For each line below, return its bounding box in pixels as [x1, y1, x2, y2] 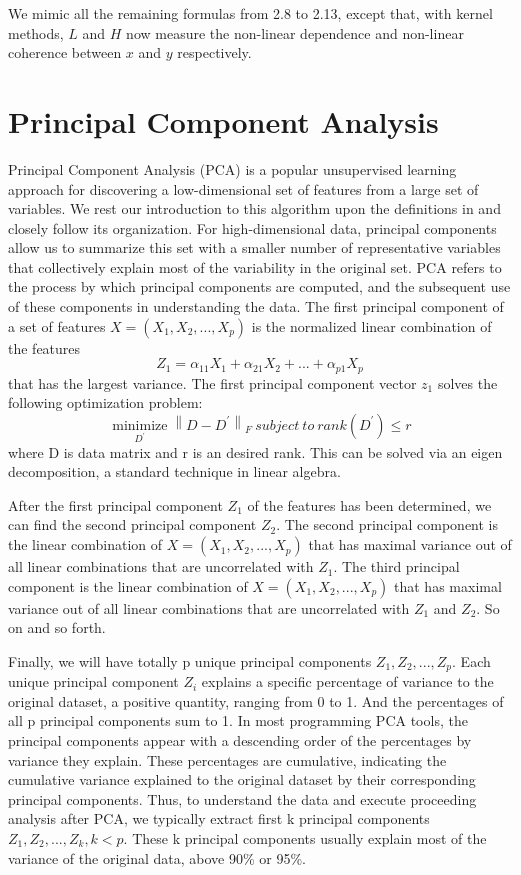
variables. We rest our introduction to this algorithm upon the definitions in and [8, 198, 501, 219]
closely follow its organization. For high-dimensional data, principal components [8, 217, 497, 238]
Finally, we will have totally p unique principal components [8, 650, 372, 671]
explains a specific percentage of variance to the [201, 671, 494, 692]
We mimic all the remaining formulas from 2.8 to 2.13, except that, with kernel [8, 3, 493, 23]
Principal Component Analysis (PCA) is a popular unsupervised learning [8, 158, 457, 179]
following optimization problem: [8, 392, 203, 413]
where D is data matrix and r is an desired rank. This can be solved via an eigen [8, 441, 503, 462]
